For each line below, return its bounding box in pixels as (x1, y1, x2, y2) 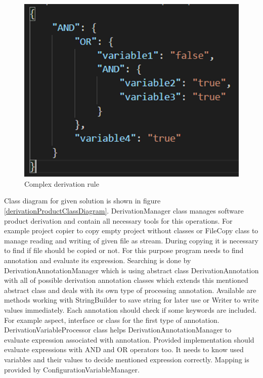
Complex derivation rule (24, 178, 99, 189)
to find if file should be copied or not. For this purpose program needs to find (4, 245, 244, 256)
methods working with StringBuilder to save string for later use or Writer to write (4, 295, 259, 305)
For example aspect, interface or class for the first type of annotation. (4, 314, 220, 325)
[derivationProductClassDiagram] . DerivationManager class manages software (4, 205, 244, 216)
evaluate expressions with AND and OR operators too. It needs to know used (4, 344, 244, 355)
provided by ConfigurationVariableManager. (4, 364, 140, 374)
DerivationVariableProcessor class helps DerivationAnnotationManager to (4, 324, 232, 335)
